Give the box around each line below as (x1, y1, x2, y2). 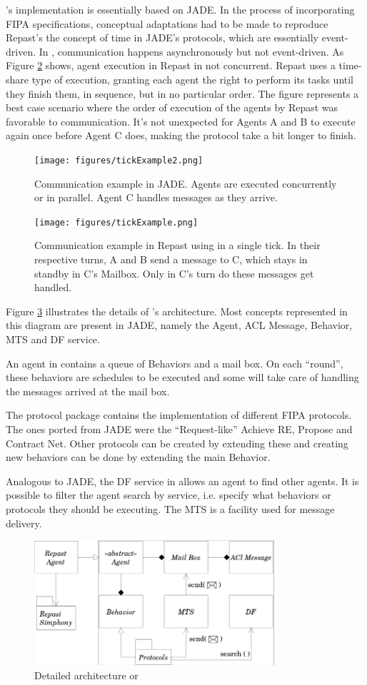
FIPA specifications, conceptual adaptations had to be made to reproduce (6, 16, 328, 31)
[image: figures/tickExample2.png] (34, 155, 203, 166)
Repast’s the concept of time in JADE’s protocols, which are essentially (6, 30, 319, 45)
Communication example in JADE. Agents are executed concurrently (34, 176, 337, 191)
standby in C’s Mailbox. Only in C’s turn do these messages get (34, 265, 314, 280)
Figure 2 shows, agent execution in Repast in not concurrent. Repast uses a (6, 58, 336, 73)
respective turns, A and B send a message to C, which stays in (34, 252, 308, 267)
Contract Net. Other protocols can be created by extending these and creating (6, 435, 348, 450)
